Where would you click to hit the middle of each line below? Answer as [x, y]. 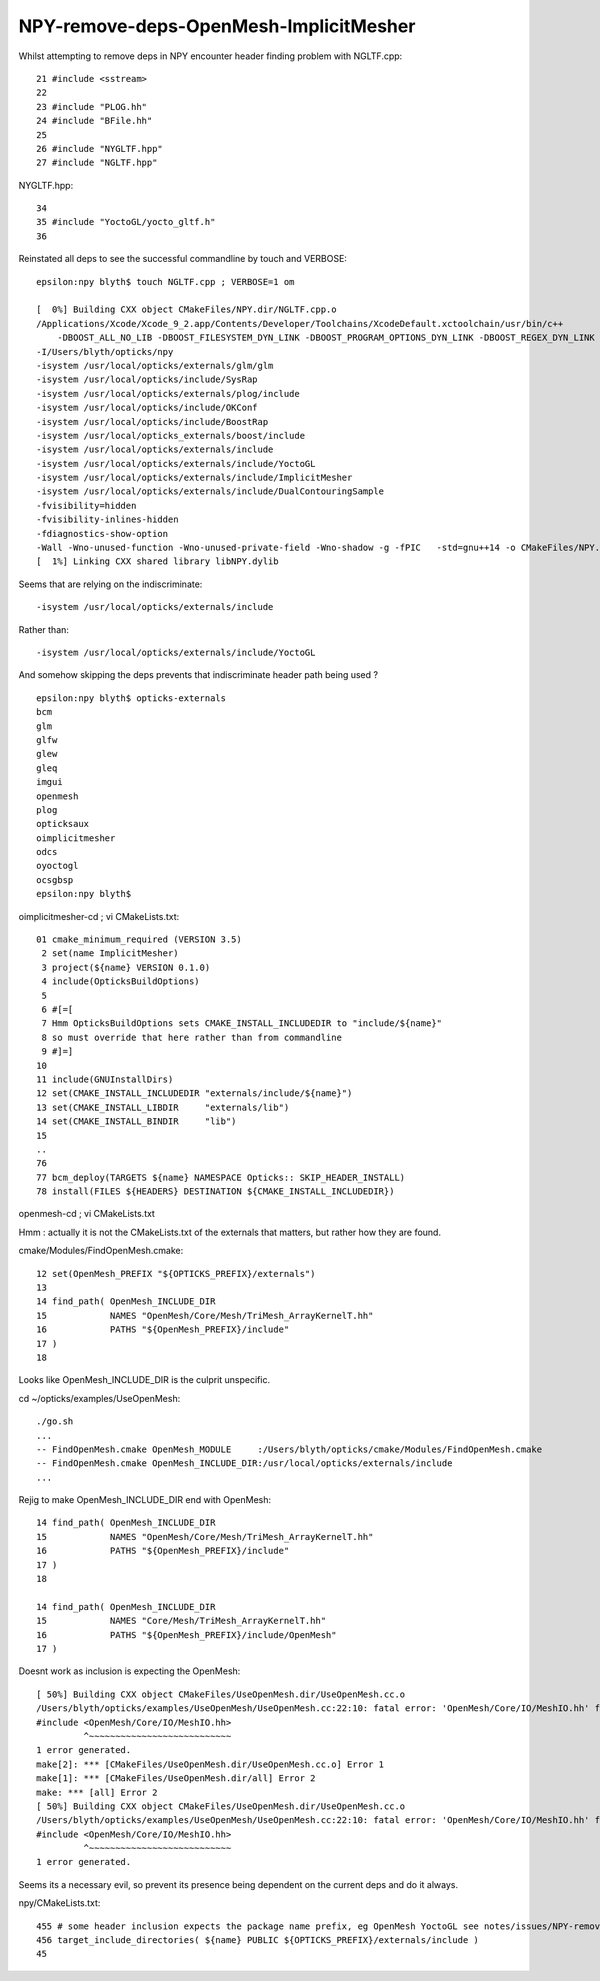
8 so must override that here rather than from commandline [191, 1037]
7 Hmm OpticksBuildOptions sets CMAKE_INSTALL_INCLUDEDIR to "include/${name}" [242, 1023]
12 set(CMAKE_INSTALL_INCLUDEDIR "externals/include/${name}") [194, 1093]
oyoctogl [57, 866]
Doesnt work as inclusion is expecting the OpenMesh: [129, 1671]
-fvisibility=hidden [86, 505]
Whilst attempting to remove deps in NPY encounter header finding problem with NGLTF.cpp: [210, 56]
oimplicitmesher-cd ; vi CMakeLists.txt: [99, 916]
